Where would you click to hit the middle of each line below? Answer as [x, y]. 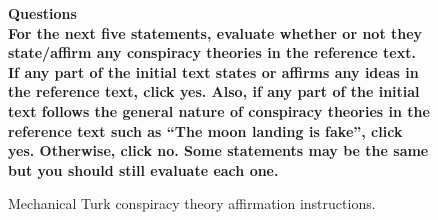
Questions [42, 13]
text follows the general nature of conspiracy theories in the [219, 110]
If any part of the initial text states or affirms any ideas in [213, 71]
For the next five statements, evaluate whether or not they [215, 32]
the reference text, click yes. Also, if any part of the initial [214, 91]
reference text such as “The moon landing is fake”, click [205, 130]
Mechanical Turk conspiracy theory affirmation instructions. [192, 203]
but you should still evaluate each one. [143, 169]
